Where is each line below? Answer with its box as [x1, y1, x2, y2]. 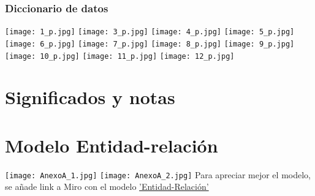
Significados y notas [5, 85, 175, 110]
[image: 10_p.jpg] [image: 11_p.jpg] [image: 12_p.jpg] [5, 51, 235, 61]
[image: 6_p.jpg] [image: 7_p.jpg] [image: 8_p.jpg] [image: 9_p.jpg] [5, 39, 295, 48]
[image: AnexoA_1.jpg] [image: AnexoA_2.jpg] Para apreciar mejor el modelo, [5, 168, 311, 181]
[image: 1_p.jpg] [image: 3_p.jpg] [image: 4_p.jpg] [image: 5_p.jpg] [5, 28, 295, 37]
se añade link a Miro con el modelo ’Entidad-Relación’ [5, 180, 209, 193]
